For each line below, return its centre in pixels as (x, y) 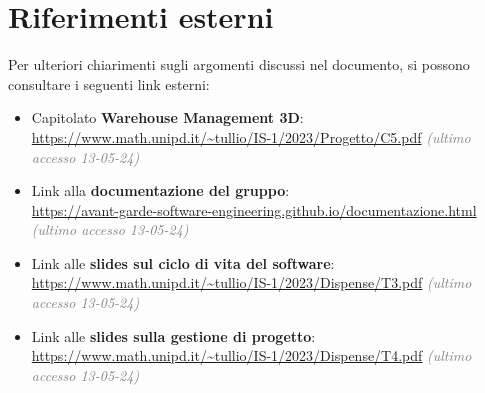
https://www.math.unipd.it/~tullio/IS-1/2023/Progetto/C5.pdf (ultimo (251, 136)
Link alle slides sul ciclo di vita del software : (183, 262)
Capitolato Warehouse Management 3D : (167, 117)
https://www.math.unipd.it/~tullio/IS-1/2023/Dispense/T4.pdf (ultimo (251, 355)
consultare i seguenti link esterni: (109, 83)
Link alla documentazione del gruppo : (160, 190)
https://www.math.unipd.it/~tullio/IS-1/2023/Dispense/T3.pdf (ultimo (251, 282)
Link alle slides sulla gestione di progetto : (173, 335)
